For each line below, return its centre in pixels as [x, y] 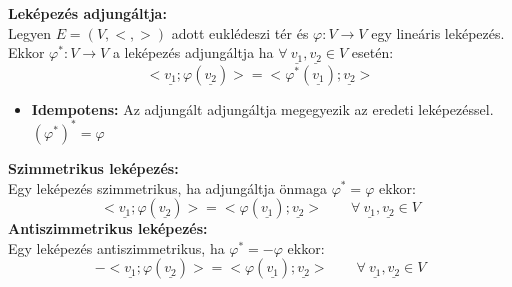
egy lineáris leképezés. [438, 32]
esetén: [372, 52]
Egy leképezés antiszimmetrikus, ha [116, 247]
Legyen [29, 32]
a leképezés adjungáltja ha [193, 52]
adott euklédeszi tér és [240, 32]
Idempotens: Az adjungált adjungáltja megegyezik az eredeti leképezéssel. [262, 108]
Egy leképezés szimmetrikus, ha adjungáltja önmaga [167, 187]
